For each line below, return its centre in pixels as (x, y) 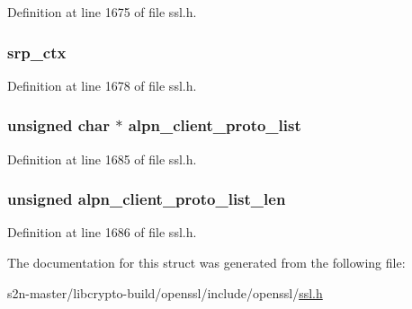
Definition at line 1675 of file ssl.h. (102, 12)
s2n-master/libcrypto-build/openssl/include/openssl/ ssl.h (165, 292)
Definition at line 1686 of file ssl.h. (102, 232)
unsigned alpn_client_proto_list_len (147, 199)
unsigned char (58, 125)
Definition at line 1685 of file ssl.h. (102, 159)
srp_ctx (37, 52)
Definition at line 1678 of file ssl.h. (102, 85)
